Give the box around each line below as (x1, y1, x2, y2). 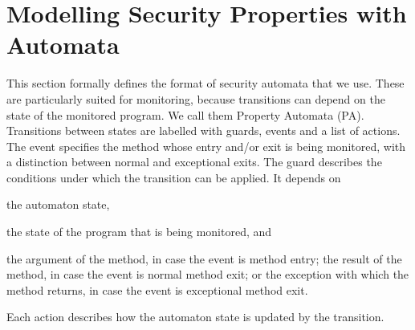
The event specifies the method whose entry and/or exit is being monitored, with (6, 137, 406, 154)
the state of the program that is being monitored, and (6, 223, 272, 240)
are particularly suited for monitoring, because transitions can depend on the (6, 90, 385, 107)
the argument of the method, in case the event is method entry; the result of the (6, 250, 402, 267)
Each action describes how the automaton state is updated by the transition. (6, 308, 384, 325)
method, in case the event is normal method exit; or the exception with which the (6, 266, 409, 283)
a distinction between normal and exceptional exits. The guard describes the (6, 153, 382, 170)
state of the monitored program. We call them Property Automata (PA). (6, 106, 364, 123)
